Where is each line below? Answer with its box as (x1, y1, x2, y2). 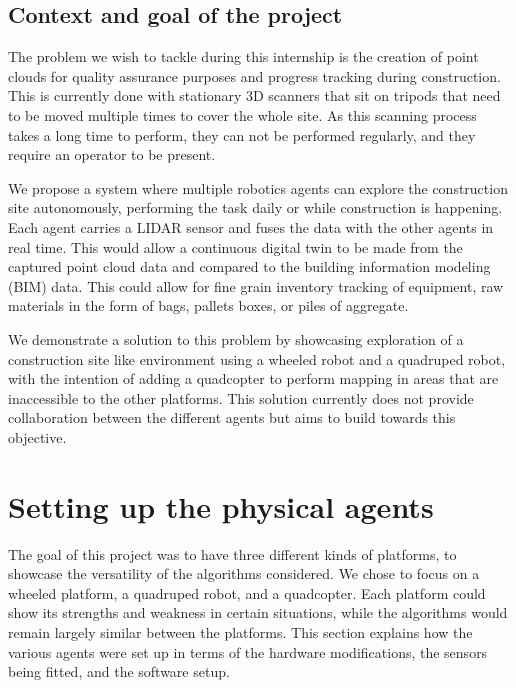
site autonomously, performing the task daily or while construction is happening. (8, 197, 503, 218)
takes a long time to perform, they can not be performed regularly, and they (8, 124, 476, 145)
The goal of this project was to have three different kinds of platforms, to (8, 543, 457, 564)
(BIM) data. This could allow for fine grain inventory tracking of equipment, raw (8, 275, 504, 296)
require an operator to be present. (8, 144, 216, 165)
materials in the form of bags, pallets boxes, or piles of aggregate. (8, 295, 409, 316)
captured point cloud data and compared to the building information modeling (8, 256, 491, 277)
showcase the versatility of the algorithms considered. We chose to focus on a (8, 563, 480, 584)
